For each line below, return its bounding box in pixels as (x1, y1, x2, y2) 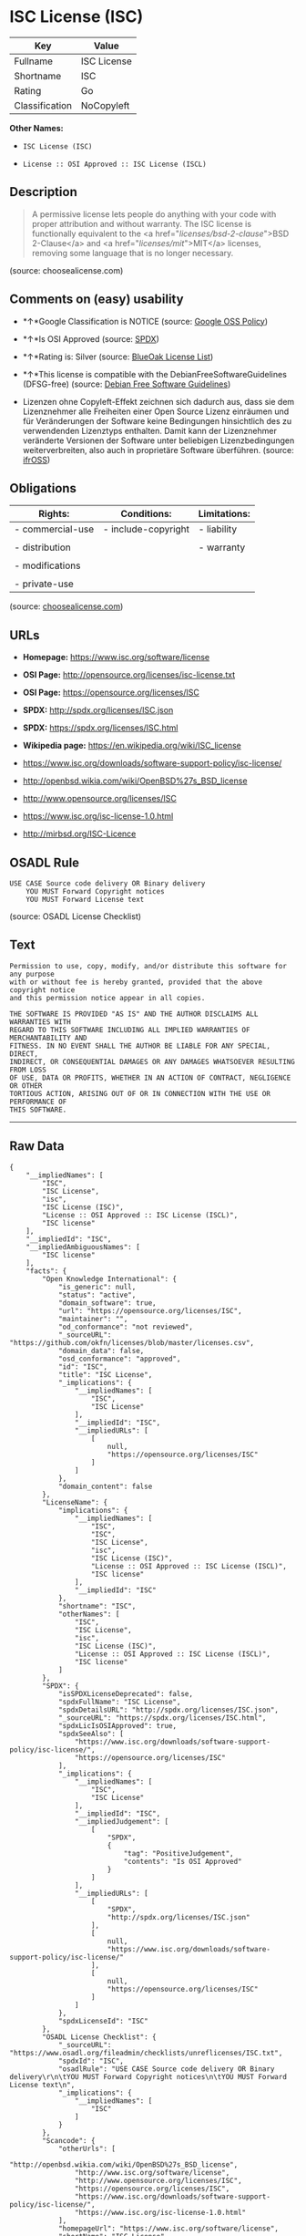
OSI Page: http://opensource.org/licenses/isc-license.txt (22, 669, 236, 680)
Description (9, 184, 77, 200)
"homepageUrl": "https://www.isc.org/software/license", (57, 2223, 280, 2233)
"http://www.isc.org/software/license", (74, 2168, 230, 2177)
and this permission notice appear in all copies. (9, 993, 206, 1002)
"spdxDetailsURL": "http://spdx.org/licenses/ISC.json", (57, 1705, 280, 1714)
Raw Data (9, 1138, 66, 1154)
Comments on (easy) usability (9, 292, 184, 307)
